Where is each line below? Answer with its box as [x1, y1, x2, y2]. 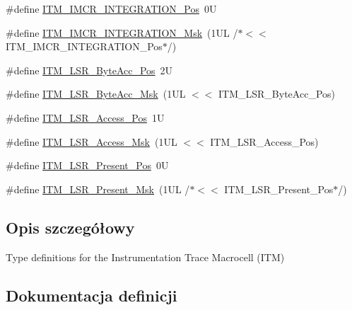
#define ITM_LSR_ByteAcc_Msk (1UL [6, 86, 186, 101]
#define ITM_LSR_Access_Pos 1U [6, 110, 165, 125]
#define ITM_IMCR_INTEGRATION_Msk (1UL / [6, 25, 238, 40]
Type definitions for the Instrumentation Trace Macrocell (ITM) [6, 249, 285, 264]
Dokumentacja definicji [6, 284, 177, 306]
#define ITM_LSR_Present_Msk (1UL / [6, 181, 190, 196]
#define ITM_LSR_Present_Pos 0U [6, 158, 169, 173]
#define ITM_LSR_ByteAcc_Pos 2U [6, 62, 173, 77]
